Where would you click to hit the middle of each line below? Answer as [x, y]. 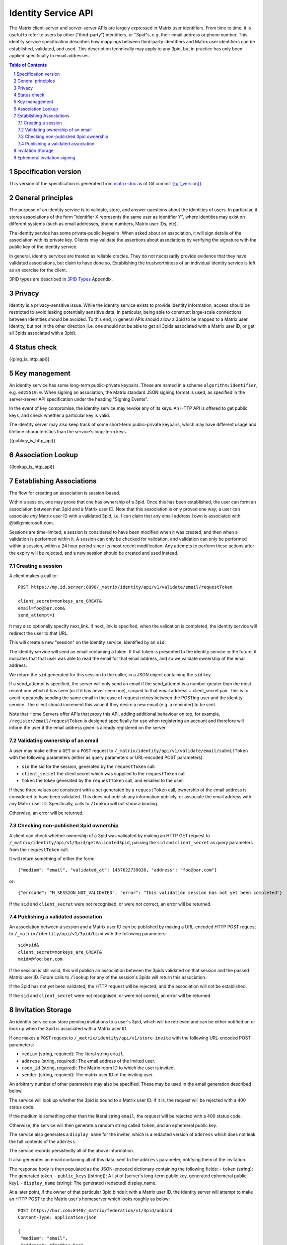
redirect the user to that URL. [39, 633]
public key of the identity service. [43, 247]
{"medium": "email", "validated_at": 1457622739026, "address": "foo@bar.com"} [117, 870]
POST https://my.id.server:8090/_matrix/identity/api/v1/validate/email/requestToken [125, 587]
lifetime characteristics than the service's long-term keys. [68, 431]
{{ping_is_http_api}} [29, 359]
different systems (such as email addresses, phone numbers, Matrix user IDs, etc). [94, 224]
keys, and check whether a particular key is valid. [60, 415]
